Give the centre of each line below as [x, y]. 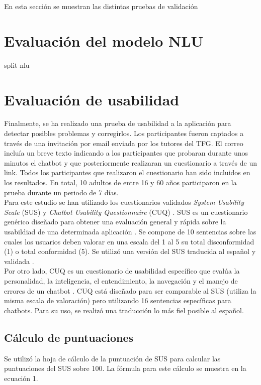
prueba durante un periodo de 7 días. [61, 192]
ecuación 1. [21, 378]
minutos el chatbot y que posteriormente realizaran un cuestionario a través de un [130, 162]
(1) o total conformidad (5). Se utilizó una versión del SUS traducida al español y [130, 251]
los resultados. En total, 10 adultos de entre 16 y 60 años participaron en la [120, 182]
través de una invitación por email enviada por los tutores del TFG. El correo [124, 143]
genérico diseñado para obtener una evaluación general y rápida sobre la [115, 222]
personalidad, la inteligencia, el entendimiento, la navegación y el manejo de [121, 280]
